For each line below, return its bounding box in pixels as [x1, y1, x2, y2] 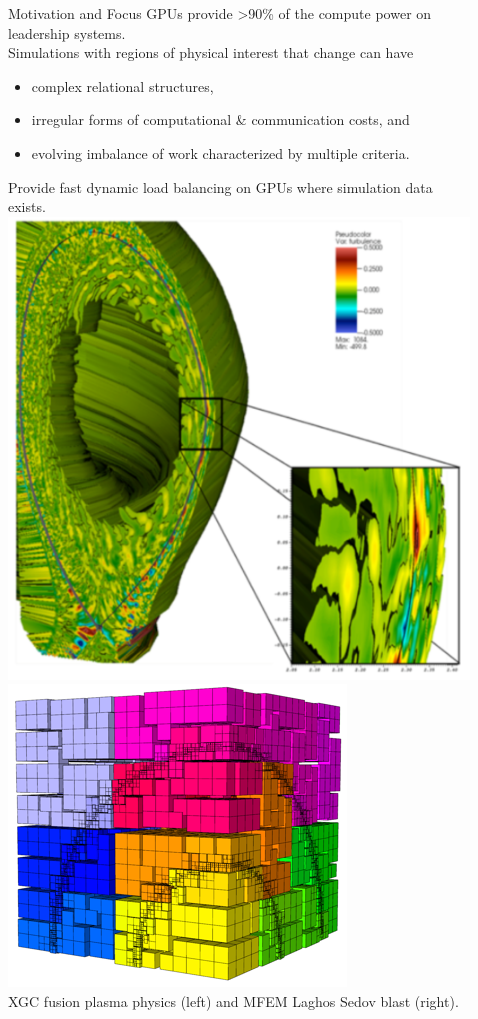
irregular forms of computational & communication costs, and [31, 109, 410, 130]
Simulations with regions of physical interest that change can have [8, 42, 414, 63]
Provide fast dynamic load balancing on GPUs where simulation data [8, 176, 433, 197]
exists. [8, 196, 46, 217]
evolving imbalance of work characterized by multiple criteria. [31, 142, 410, 163]
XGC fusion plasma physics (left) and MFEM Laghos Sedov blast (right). [8, 990, 459, 1011]
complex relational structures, [31, 75, 214, 96]
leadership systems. [8, 22, 126, 43]
